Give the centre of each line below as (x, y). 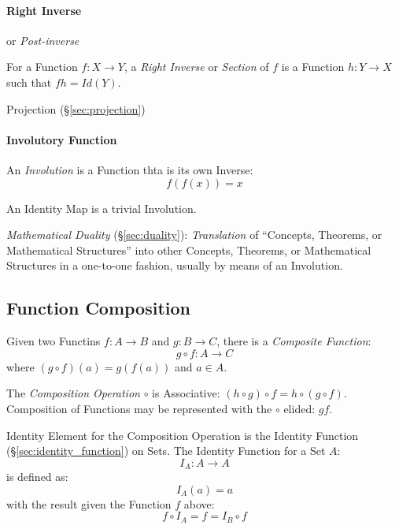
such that (29, 82)
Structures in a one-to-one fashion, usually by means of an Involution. (175, 265)
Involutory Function (62, 139)
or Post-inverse (43, 40)
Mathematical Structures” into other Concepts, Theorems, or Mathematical (189, 250)
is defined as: (37, 477)
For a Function (42, 67)
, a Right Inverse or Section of (196, 67)
